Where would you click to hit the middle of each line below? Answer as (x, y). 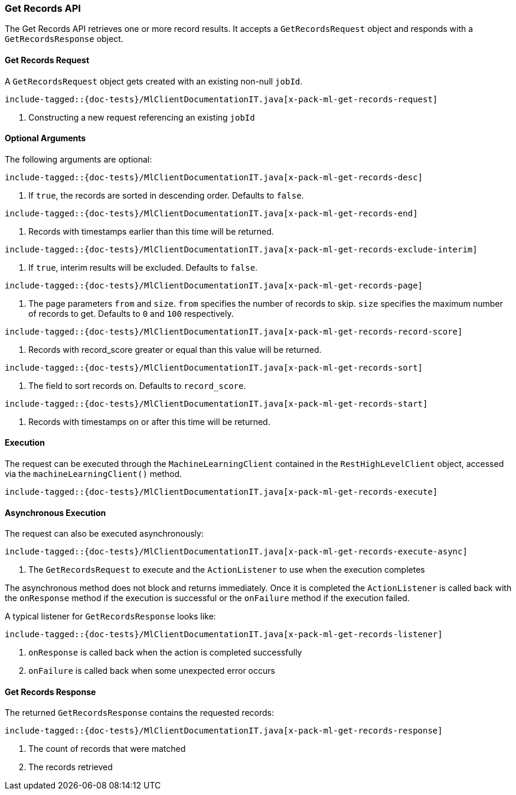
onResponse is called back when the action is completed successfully (165, 653)
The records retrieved (71, 767)
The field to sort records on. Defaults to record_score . (137, 385)
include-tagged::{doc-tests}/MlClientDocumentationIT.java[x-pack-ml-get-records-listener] (224, 635)
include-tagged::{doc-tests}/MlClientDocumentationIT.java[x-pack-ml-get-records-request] (221, 99)
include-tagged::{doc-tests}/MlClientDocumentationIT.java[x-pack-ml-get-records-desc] (214, 177)
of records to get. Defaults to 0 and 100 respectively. (131, 313)
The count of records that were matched (107, 749)
